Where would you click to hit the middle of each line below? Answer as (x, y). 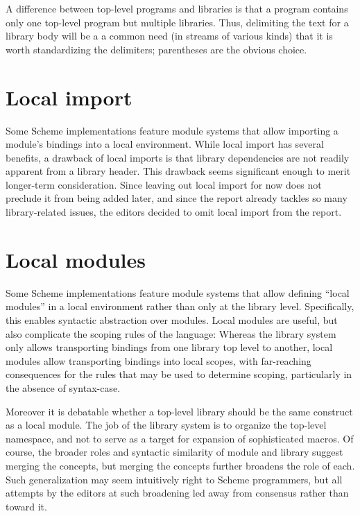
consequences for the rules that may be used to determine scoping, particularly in (179, 374)
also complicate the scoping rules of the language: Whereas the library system (171, 333)
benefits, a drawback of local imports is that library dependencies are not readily (178, 157)
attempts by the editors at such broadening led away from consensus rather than (177, 493)
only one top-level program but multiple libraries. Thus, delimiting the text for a (177, 22)
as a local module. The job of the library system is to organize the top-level (166, 425)
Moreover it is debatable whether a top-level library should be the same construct (179, 411)
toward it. (26, 506)
